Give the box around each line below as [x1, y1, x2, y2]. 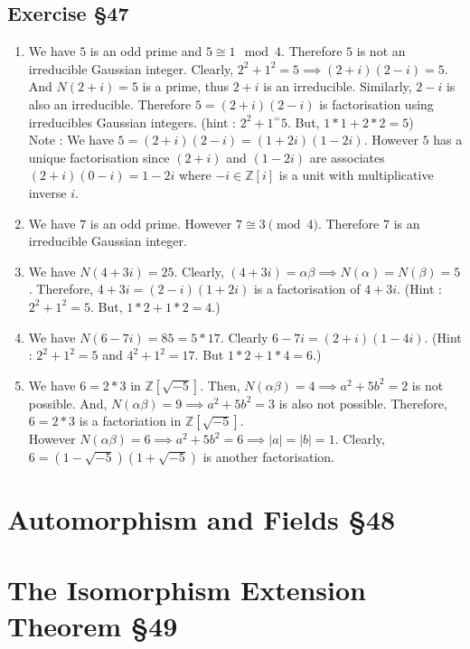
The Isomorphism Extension [7, 571, 366, 608]
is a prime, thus [142, 77, 230, 96]
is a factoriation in [79, 411, 182, 430]
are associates [309, 147, 385, 166]
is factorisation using [319, 94, 434, 113]
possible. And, [28, 393, 108, 412]
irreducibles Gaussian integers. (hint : [28, 112, 237, 131]
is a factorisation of [253, 279, 361, 298]
